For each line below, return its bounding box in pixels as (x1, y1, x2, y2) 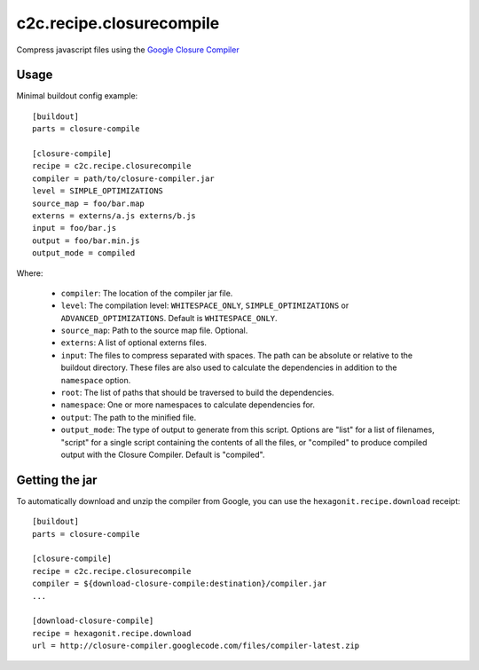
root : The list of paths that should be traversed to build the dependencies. (60, 387, 334, 398)
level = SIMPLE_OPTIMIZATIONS (32, 186, 164, 196)
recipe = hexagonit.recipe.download (32, 628, 192, 638)
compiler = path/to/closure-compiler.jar (32, 173, 215, 184)
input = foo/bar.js (32, 223, 117, 233)
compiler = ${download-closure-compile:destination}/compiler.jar (32, 579, 327, 589)
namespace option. (60, 374, 131, 385)
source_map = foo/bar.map (32, 198, 145, 209)
